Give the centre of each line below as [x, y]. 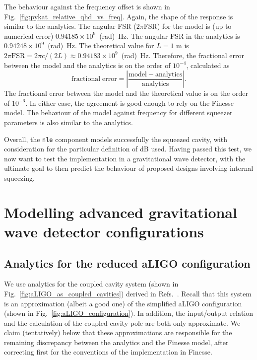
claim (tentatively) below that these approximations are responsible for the [118, 332]
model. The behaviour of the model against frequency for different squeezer [118, 112]
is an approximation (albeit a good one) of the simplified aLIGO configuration [123, 303]
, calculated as [208, 65]
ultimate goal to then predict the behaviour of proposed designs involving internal [129, 168]
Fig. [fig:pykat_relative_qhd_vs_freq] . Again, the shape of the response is [119, 16]
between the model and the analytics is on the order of [87, 65]
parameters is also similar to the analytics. [68, 122]
